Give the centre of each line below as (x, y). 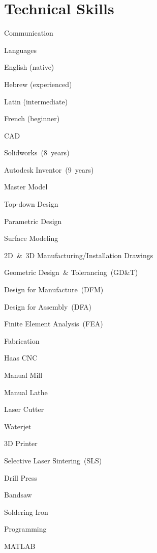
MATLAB (20, 546)
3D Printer (21, 443)
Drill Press (21, 477)
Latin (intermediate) (36, 101)
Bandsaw (18, 495)
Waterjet (18, 426)
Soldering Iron (26, 511)
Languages (21, 50)
